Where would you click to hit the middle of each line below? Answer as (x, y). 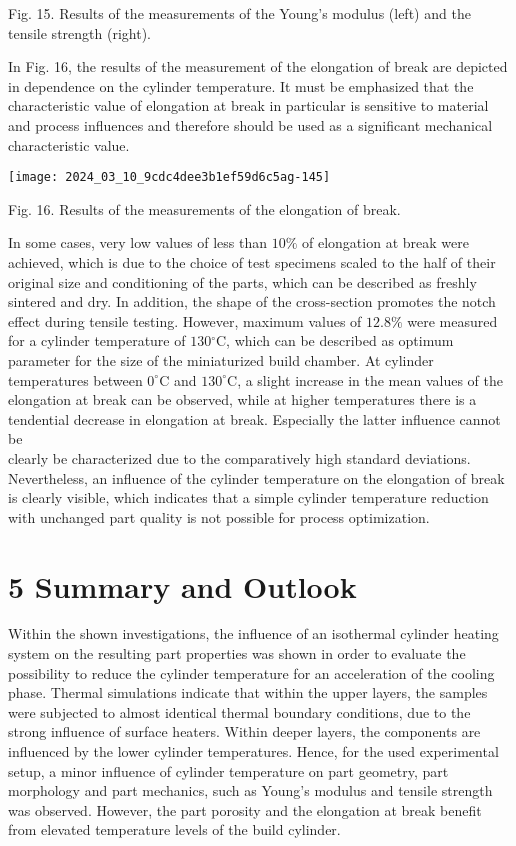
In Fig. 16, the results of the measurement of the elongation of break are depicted (258, 66)
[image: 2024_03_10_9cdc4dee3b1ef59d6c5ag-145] (169, 177)
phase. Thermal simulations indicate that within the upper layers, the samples (248, 692)
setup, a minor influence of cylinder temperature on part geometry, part (228, 770)
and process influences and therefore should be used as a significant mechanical (250, 124)
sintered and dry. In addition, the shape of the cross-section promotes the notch (252, 301)
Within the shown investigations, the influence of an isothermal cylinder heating (253, 633)
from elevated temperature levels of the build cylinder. (174, 829)
